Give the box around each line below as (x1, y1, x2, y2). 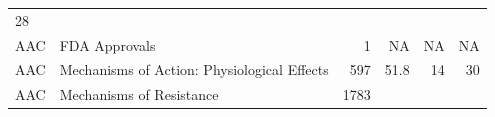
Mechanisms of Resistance (59, 84, 219, 105)
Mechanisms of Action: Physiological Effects (59, 59, 329, 80)
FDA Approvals (59, 34, 156, 55)
